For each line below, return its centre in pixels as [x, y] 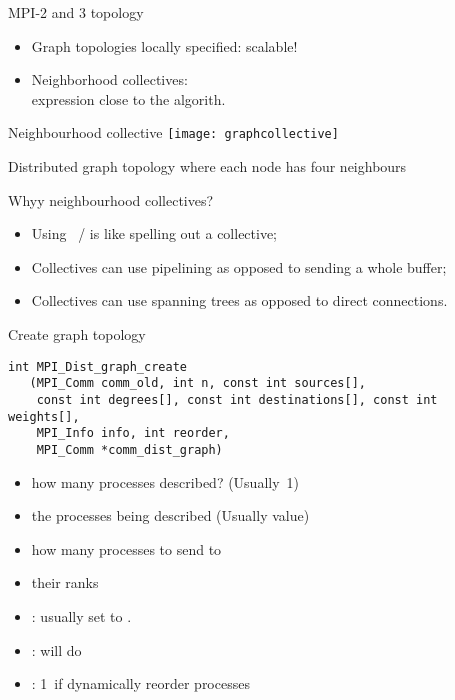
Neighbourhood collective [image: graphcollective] [173, 132]
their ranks [65, 582]
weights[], [44, 416]
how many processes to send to [126, 548]
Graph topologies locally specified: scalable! [164, 45]
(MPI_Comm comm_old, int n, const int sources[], [197, 383]
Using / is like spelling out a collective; [154, 233]
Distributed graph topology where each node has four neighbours [207, 166]
